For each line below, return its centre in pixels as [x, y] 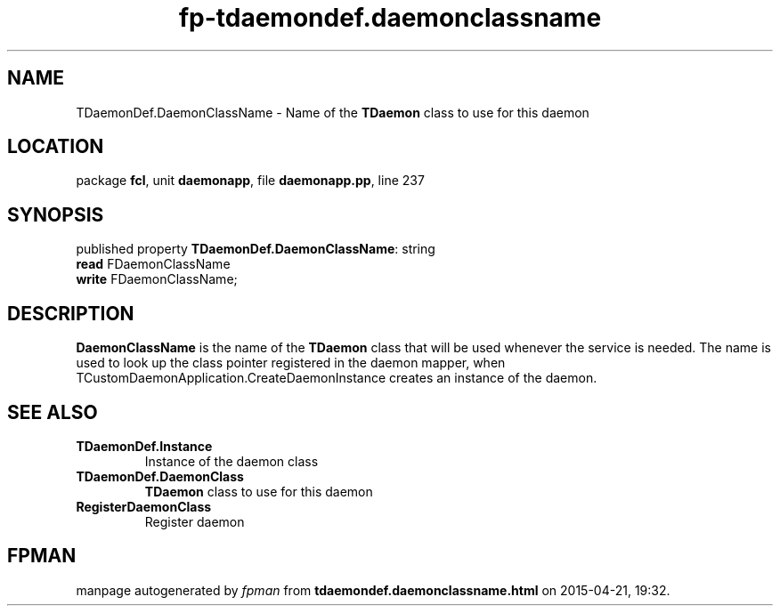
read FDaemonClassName [153, 264]
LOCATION [56, 147]
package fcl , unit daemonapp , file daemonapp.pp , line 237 [250, 181]
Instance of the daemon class [232, 461]
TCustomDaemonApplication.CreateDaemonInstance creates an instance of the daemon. [337, 378]
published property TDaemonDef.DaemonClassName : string [256, 249]
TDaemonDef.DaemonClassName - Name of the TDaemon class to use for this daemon [333, 112]
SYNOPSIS [56, 214]
